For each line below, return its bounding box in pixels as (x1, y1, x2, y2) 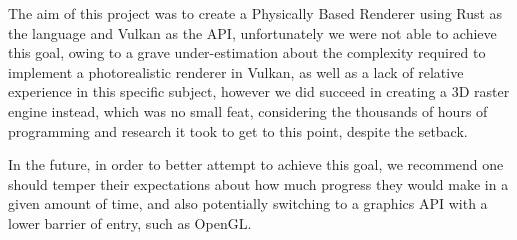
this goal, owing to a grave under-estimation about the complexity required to (8, 42, 486, 63)
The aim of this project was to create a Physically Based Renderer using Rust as (8, 3, 503, 23)
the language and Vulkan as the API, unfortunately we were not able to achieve (8, 22, 497, 43)
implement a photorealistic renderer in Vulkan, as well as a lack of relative (8, 61, 464, 82)
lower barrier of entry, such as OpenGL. (8, 212, 252, 233)
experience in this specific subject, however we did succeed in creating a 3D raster (8, 81, 510, 102)
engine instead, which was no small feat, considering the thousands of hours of (8, 100, 488, 121)
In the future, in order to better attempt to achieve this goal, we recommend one (8, 154, 504, 175)
